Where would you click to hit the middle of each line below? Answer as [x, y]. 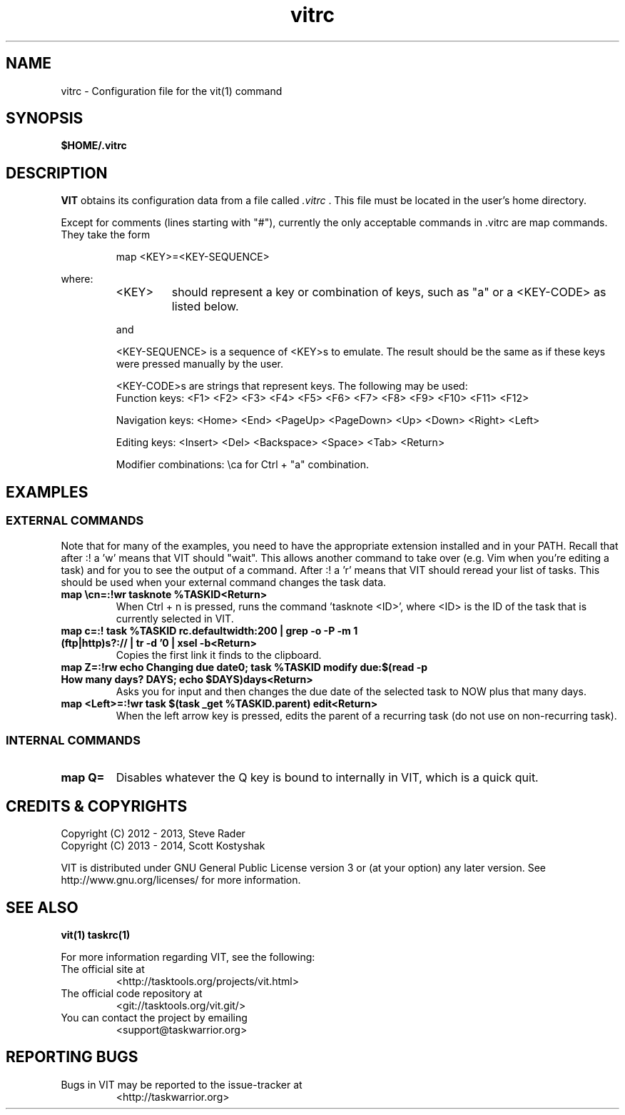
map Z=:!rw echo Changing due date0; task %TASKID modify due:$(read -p [244, 667]
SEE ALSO [42, 907]
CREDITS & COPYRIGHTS [97, 806]
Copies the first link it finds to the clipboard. [219, 655]
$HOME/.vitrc [94, 146]
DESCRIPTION [57, 173]
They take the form [106, 235]
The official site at [103, 969]
